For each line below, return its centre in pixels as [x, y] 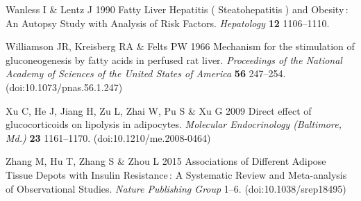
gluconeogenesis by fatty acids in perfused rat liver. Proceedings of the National [174, 59]
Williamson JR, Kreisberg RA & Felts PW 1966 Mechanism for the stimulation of [180, 46]
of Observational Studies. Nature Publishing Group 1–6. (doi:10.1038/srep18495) [176, 188]
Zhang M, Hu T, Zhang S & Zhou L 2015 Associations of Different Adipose [166, 161]
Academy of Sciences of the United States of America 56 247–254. [146, 73]
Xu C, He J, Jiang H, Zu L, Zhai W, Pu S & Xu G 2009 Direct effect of [159, 110]
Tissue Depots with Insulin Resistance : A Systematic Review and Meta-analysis [176, 174]
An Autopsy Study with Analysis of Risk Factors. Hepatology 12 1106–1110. [168, 23]
